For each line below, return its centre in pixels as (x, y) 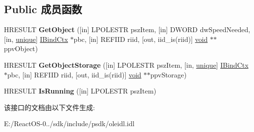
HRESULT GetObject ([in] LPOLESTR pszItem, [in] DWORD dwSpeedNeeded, (127, 29)
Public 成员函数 (43, 9)
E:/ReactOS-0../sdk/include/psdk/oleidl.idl (69, 123)
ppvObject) (21, 48)
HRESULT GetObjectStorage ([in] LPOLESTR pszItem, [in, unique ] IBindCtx (126, 65)
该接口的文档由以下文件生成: (49, 107)
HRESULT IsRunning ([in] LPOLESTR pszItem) (80, 91)
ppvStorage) (169, 74)
